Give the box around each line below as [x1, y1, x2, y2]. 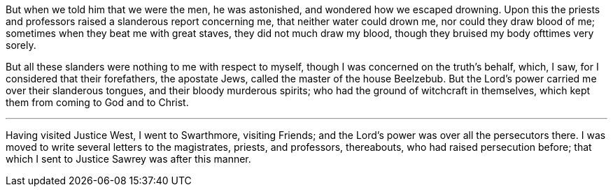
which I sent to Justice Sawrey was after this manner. [6, 153, 251, 165]
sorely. [6, 39, 36, 51]
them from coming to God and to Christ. [6, 96, 189, 108]
